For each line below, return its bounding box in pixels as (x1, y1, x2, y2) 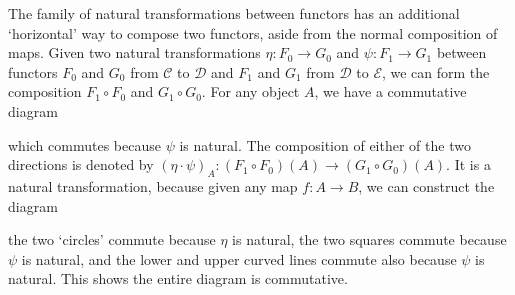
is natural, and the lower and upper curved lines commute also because (21, 248, 457, 269)
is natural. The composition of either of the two (179, 134, 471, 155)
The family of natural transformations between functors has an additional (8, 3, 460, 23)
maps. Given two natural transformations (8, 42, 261, 63)
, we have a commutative (314, 81, 467, 102)
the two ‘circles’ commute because (8, 229, 216, 250)
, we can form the (381, 61, 490, 82)
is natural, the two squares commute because (232, 229, 507, 250)
